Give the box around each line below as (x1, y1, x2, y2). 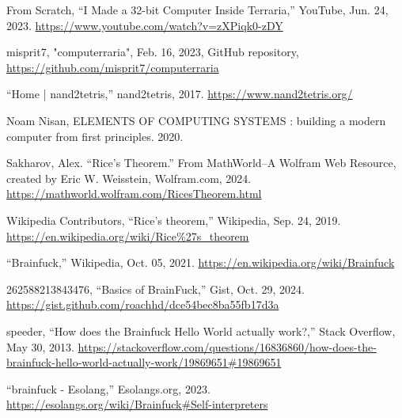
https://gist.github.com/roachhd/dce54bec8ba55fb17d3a (6, 296, 279, 313)
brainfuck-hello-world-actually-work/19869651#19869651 (6, 354, 282, 370)
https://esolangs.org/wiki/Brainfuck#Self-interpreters (6, 396, 268, 412)
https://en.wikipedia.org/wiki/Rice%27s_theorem (6, 227, 249, 244)
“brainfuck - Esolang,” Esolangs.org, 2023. (6, 380, 210, 397)
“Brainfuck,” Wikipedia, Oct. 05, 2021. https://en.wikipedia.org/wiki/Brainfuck (6, 254, 395, 271)
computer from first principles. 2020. (6, 127, 184, 144)
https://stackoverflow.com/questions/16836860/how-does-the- (78, 338, 377, 355)
